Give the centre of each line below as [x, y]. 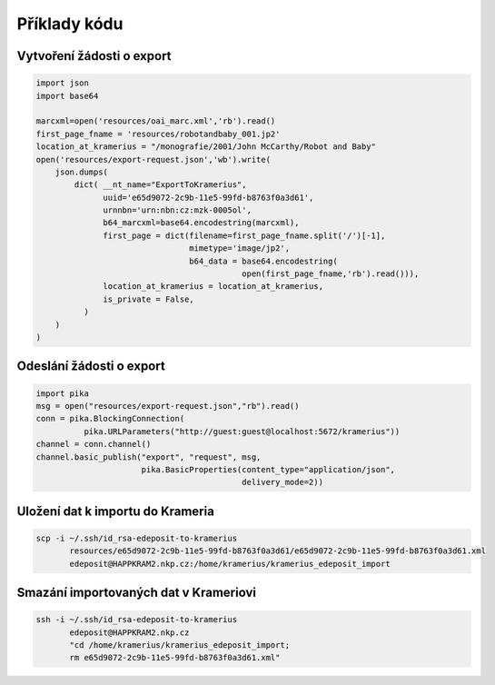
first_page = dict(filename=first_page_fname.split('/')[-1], [244, 235]
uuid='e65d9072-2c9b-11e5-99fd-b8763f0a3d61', [208, 197]
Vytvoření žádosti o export [94, 56]
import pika [63, 393]
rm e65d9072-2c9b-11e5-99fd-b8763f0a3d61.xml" [175, 658]
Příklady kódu [70, 24]
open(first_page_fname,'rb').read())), [331, 274]
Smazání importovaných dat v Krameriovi [136, 593]
